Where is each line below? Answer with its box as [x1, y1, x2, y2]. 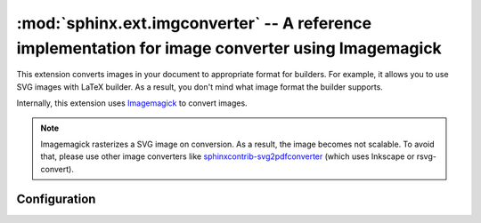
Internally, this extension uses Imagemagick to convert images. [16, 98, 249, 108]
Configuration [16, 191, 96, 206]
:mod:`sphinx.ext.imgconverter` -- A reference [16, 13, 372, 33]
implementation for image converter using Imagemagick [16, 38, 443, 58]
